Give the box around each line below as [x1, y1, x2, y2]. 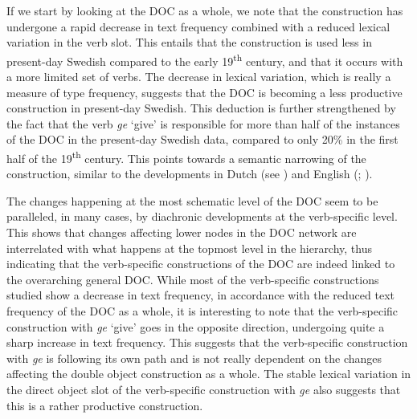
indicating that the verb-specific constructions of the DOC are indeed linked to [6, 255, 395, 272]
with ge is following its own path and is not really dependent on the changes [6, 349, 382, 366]
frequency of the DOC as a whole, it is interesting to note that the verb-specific [6, 303, 399, 319]
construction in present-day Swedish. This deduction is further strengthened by [6, 100, 396, 116]
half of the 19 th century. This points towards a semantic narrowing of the [6, 148, 366, 166]
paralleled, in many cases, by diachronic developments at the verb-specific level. [6, 208, 398, 225]
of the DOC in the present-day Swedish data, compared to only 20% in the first [6, 131, 399, 148]
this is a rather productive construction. [6, 397, 203, 413]
